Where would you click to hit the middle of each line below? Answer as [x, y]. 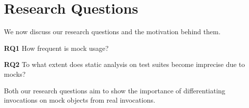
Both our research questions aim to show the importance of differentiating [115, 90]
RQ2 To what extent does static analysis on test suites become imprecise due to [124, 64]
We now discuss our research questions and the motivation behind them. [112, 32]
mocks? [15, 74]
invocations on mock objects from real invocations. [80, 100]
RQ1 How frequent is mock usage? [56, 48]
